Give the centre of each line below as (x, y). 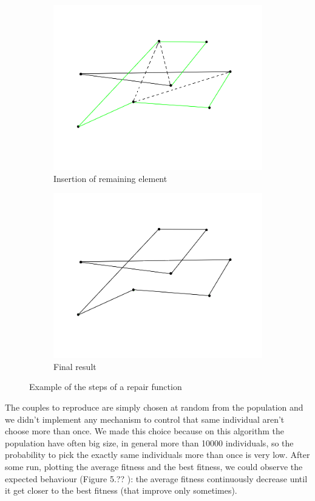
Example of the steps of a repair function (106, 387)
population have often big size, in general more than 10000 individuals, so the (149, 442)
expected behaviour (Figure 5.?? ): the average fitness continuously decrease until (156, 478)
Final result (75, 366)
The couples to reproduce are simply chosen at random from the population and (154, 407)
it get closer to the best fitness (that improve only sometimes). (121, 490)
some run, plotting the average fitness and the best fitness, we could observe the (154, 467)
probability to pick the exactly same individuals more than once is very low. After (157, 455)
